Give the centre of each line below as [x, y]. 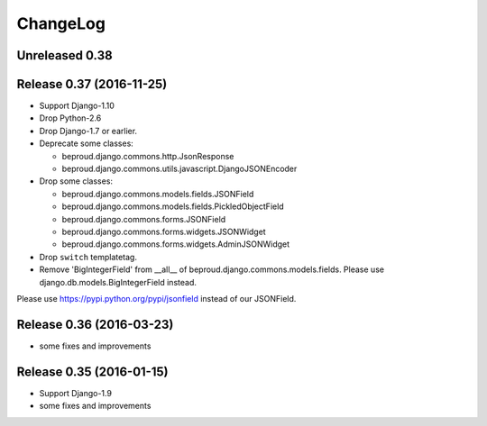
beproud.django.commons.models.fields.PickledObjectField [173, 206]
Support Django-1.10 [77, 106]
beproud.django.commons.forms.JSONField [144, 219]
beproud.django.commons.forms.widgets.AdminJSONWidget [176, 244]
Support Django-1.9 [76, 393]
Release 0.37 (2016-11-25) [92, 84]
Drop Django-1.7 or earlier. [88, 131]
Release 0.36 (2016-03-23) [95, 324]
